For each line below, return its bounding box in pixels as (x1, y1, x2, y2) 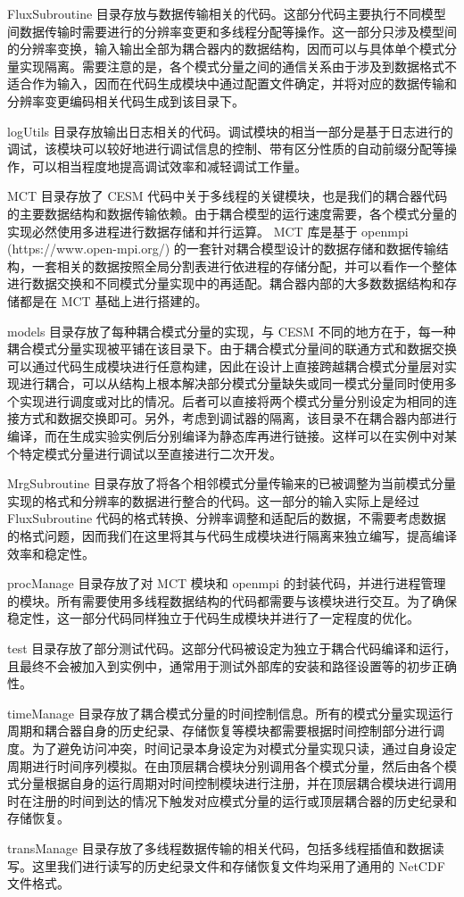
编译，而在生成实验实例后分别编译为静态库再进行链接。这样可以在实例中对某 (7, 427, 457, 445)
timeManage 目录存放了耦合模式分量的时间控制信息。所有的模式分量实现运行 (7, 703, 453, 722)
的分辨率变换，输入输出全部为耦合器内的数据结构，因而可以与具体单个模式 (7, 39, 444, 58)
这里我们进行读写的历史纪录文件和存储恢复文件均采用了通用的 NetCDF (31, 856, 445, 875)
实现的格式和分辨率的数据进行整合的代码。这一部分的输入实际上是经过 (7, 491, 419, 510)
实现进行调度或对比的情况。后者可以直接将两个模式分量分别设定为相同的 (19, 391, 444, 410)
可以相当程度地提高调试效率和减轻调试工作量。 (31, 156, 307, 175)
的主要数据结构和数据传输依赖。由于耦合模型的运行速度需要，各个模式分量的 (7, 203, 457, 222)
